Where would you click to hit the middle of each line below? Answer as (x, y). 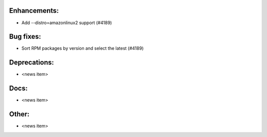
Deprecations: (32, 62)
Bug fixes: (25, 37)
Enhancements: (34, 11)
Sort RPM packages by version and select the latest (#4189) (83, 48)
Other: (19, 114)
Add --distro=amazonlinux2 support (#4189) (67, 23)
